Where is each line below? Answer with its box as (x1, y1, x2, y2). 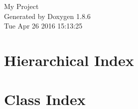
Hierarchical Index (4, 49, 134, 70)
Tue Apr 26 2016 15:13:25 (4, 20, 83, 31)
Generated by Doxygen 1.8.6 (4, 10, 91, 21)
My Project (4, 1, 39, 11)
